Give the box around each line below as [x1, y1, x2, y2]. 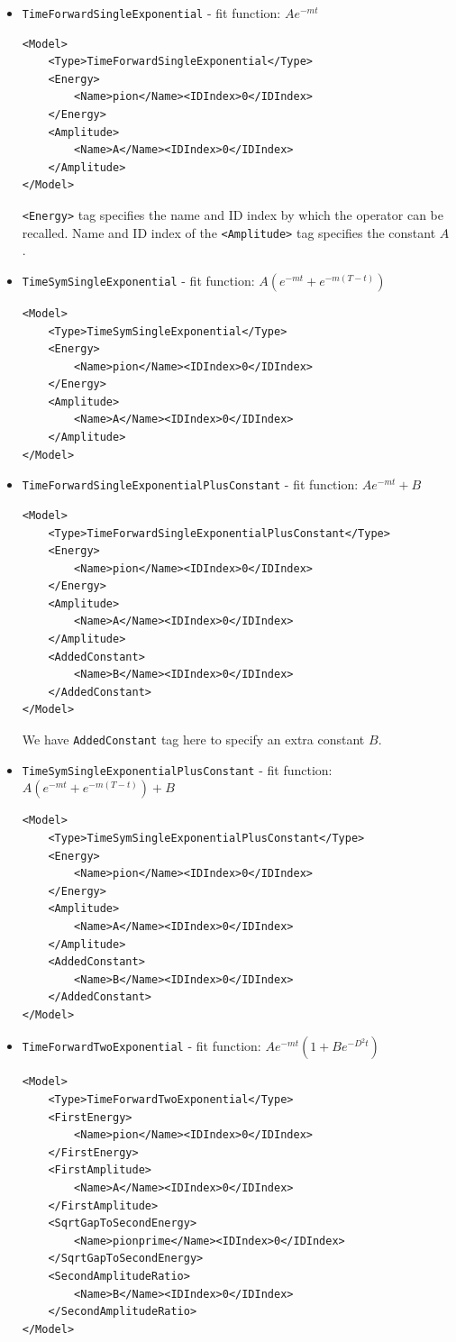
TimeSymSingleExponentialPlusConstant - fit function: [22, 760, 333, 779]
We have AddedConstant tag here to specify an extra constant [22, 730, 365, 749]
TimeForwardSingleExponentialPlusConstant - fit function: [22, 475, 359, 494]
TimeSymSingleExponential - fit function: [22, 270, 255, 289]
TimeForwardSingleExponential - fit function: [22, 4, 281, 22]
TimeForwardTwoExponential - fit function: [22, 1036, 261, 1055]
